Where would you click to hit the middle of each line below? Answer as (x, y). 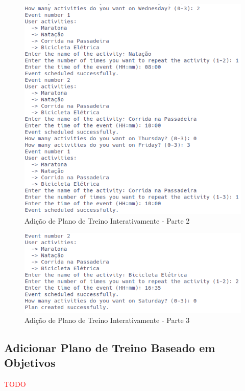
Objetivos (30, 363)
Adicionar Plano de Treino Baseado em (110, 347)
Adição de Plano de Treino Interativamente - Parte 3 (107, 320)
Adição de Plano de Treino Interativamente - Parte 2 (107, 221)
